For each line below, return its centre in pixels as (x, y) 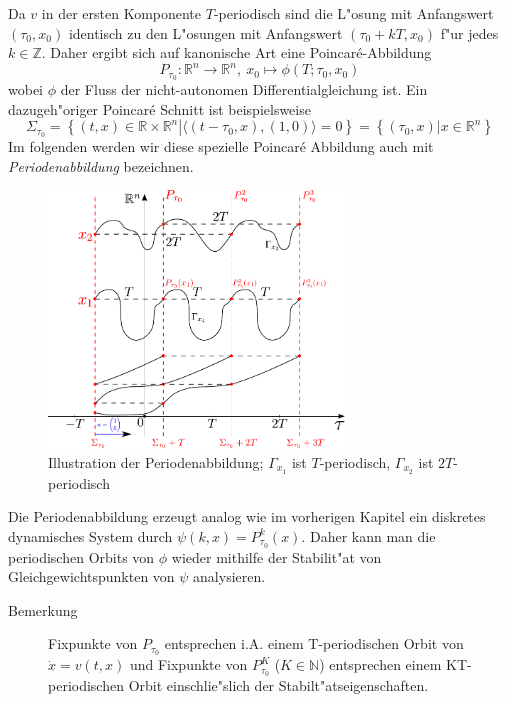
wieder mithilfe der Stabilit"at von (276, 556)
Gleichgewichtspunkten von (91, 576)
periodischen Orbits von (81, 556)
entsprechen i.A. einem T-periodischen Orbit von (314, 643)
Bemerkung (43, 609)
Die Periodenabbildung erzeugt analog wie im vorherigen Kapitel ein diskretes (247, 516)
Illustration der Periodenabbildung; (156, 461)
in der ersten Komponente (121, 13)
